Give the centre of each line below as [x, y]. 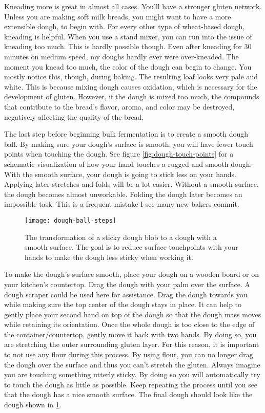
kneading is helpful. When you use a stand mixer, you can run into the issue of [128, 36]
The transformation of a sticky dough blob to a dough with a [121, 237]
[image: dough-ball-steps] [70, 220]
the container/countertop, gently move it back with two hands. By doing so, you [130, 334]
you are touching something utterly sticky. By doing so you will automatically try [132, 374]
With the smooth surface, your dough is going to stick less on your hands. [120, 174]
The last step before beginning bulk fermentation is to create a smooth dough [126, 134]
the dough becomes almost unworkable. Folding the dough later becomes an [123, 194]
